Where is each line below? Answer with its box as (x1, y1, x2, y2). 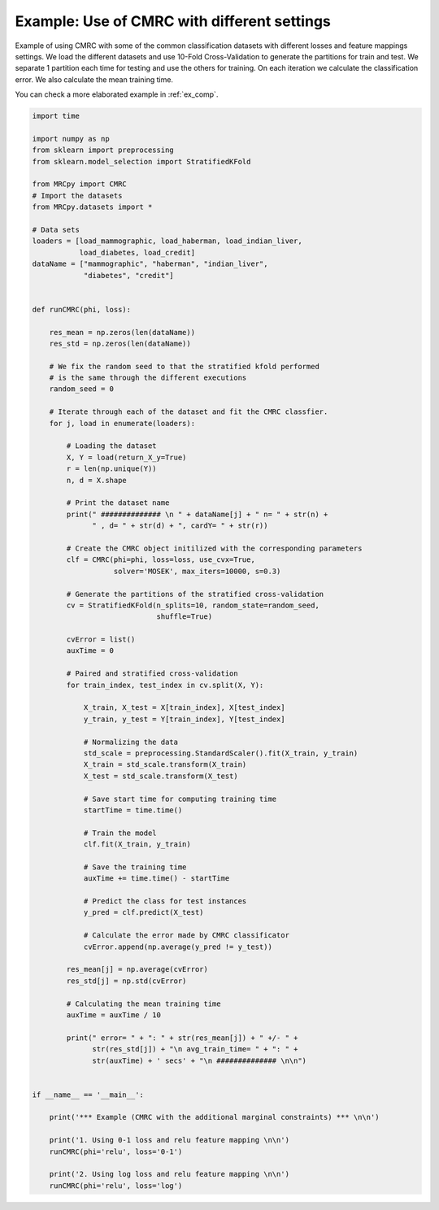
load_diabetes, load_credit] (79, 248, 195, 257)
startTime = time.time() (83, 805, 183, 815)
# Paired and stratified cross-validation (66, 669, 239, 678)
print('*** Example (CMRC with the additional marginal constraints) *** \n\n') (49, 1112, 380, 1122)
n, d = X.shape (66, 476, 128, 485)
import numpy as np (32, 134, 110, 143)
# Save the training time (83, 862, 187, 872)
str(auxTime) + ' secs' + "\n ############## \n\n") (92, 1055, 307, 1065)
